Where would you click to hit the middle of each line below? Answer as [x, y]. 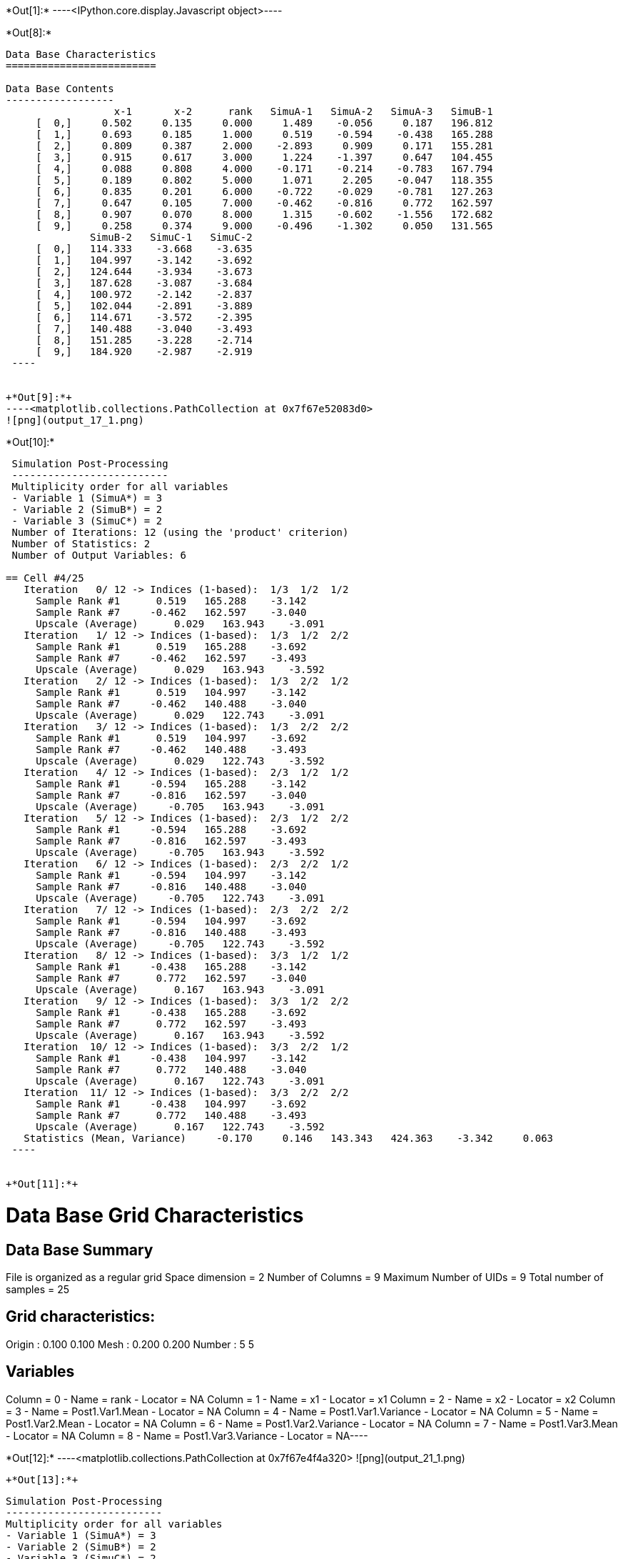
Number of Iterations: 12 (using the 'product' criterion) [180, 532]
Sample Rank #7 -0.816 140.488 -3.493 [171, 932]
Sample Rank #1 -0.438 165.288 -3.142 [171, 967]
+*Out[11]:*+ [42, 1184]
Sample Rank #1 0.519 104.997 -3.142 [171, 692]
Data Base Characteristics [81, 54]
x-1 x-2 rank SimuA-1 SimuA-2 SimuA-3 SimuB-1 [303, 111]
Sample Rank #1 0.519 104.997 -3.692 [171, 738]
